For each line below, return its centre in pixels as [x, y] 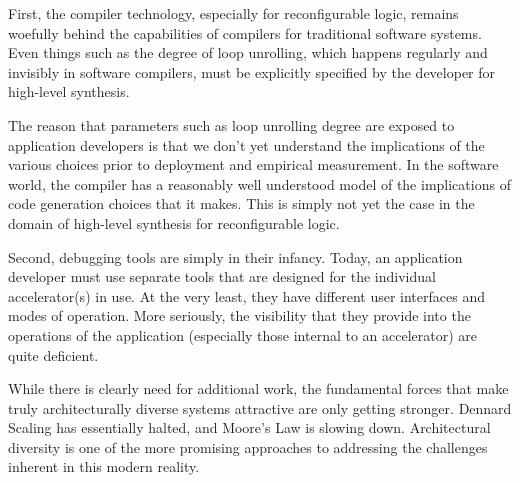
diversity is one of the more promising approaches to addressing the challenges [248, 446]
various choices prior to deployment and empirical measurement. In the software [253, 164]
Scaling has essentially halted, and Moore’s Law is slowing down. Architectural [249, 427]
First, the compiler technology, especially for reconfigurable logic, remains [233, 13]
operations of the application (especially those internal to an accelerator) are [243, 334]
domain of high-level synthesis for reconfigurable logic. [174, 222]
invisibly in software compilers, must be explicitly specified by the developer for [252, 71]
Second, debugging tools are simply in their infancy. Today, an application [235, 256]
